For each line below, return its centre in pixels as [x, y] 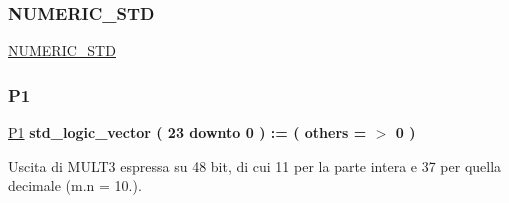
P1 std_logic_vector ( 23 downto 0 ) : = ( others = [187, 132]
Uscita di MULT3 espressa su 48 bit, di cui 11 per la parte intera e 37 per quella [255, 165]
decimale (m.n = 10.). [75, 185]
